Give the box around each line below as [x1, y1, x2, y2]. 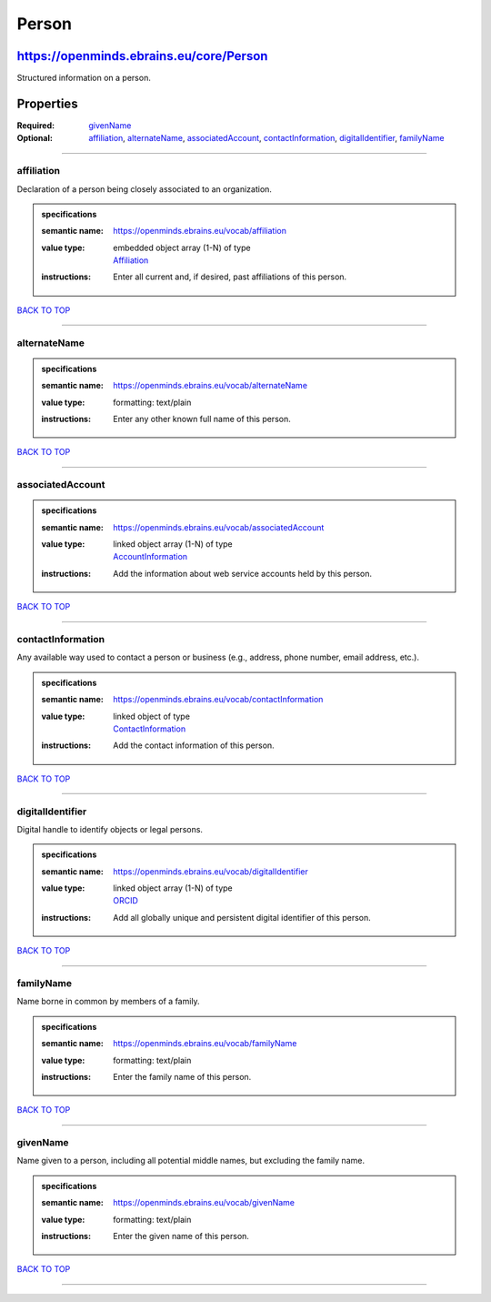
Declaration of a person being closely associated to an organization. [16, 183, 273, 195]
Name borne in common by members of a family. [16, 996, 200, 1007]
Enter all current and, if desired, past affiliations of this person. [113, 271, 347, 282]
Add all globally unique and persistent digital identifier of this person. [113, 912, 372, 923]
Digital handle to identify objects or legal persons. [16, 823, 204, 834]
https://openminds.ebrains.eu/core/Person [16, 48, 268, 64]
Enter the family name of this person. [113, 1071, 252, 1082]
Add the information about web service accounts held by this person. [113, 568, 373, 579]
